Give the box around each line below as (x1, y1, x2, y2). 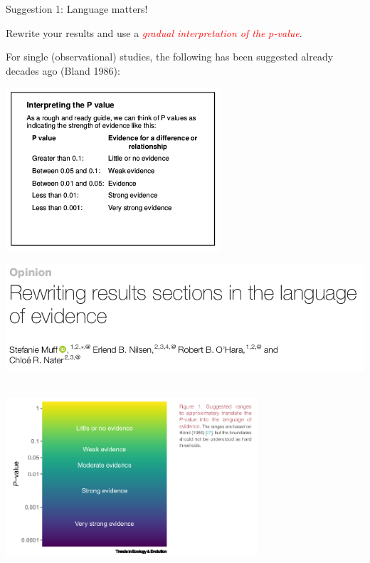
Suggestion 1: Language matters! (6, 1, 148, 16)
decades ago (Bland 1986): (6, 63, 120, 78)
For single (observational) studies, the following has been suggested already (6, 49, 334, 64)
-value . (273, 25, 302, 40)
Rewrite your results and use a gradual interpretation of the (6, 25, 265, 40)
